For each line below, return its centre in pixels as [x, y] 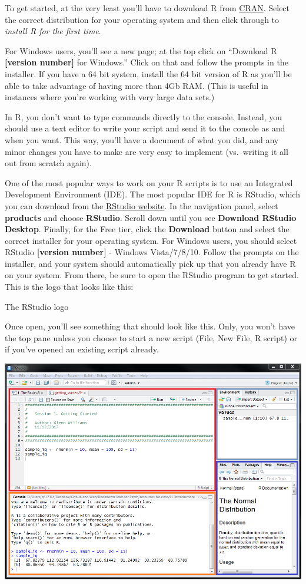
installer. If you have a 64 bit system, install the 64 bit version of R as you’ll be [148, 73]
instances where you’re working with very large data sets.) [110, 97]
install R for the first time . [53, 31]
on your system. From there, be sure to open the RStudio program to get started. [152, 275]
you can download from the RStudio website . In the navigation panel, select [142, 205]
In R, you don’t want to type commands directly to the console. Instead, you [144, 116]
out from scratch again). [48, 163]
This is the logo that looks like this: [69, 287]
